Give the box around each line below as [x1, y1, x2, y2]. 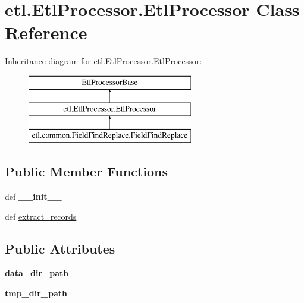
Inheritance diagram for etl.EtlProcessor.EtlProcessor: [5, 55, 202, 67]
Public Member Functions [5, 162, 168, 181]
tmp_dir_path [5, 287, 67, 299]
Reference [5, 20, 87, 45]
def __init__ [5, 190, 62, 203]
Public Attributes [5, 239, 115, 257]
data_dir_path [5, 267, 69, 279]
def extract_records [5, 210, 77, 222]
